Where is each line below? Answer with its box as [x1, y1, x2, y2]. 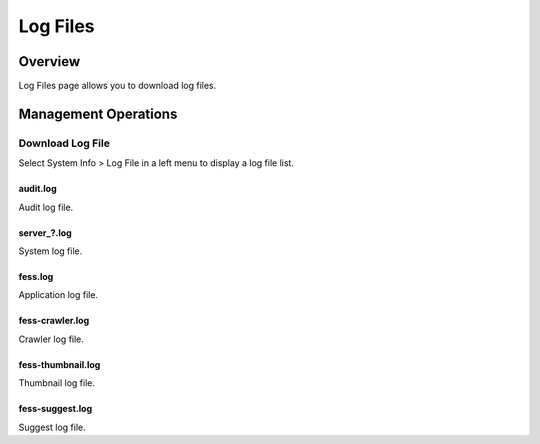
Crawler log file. [18, 333, 85, 345]
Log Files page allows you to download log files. [18, 80, 217, 92]
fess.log [18, 271, 54, 282]
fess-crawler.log [18, 315, 90, 327]
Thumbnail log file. [18, 377, 95, 389]
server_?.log [18, 226, 72, 239]
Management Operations [18, 105, 178, 122]
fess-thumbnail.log [18, 358, 101, 370]
